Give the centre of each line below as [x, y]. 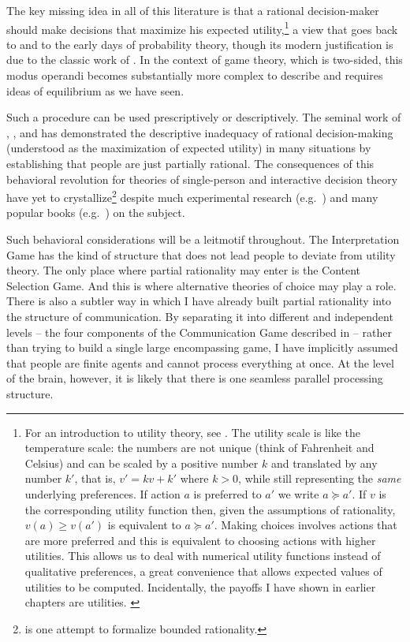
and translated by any [324, 463]
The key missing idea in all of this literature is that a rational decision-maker [193, 10]
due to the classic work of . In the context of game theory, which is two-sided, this [205, 60]
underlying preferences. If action [102, 493]
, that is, [95, 478]
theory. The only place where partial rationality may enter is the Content [184, 270]
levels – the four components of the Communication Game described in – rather [199, 332]
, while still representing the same [320, 478]
